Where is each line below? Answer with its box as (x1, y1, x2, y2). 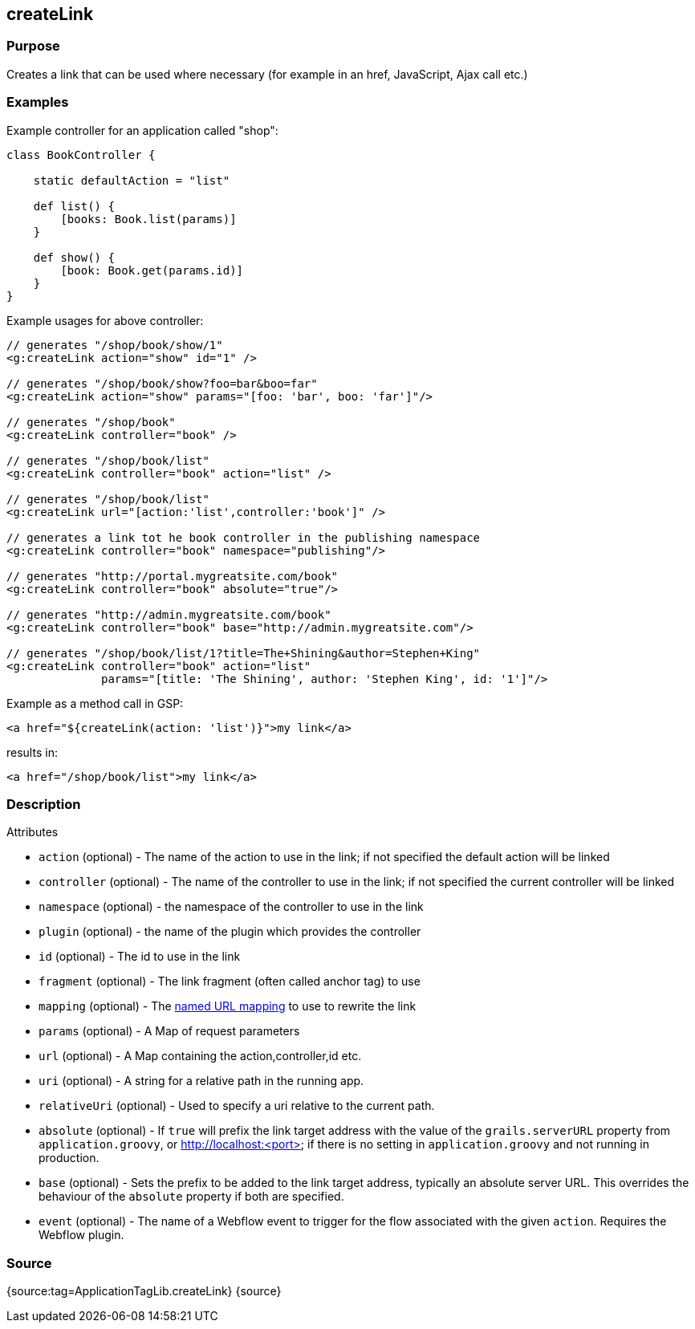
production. (39, 1151, 100, 1165)
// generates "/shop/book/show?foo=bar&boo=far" (6, 376, 318, 390)
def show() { (33, 250, 115, 264)
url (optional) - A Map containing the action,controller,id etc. (39, 1049, 362, 1063)
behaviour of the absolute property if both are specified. (39, 1189, 344, 1204)
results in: (6, 745, 58, 759)
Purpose (6, 38, 60, 55)
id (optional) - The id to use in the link (39, 949, 241, 964)
